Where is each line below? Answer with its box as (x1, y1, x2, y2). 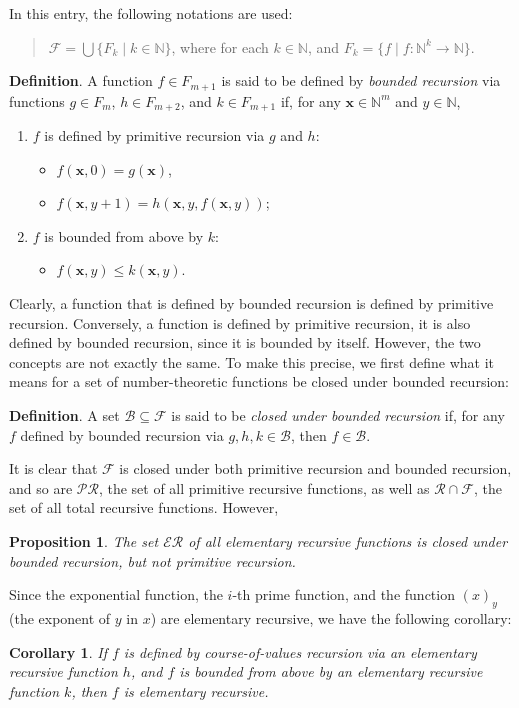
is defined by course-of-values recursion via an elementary (123, 641, 477, 662)
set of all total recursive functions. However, (9, 497, 279, 518)
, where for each (171, 36, 269, 57)
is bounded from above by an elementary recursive (179, 661, 483, 682)
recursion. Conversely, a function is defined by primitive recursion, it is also (9, 312, 471, 333)
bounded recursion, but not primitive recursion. (9, 550, 296, 571)
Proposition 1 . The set (9, 531, 159, 551)
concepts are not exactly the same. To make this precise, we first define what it (9, 351, 494, 372)
